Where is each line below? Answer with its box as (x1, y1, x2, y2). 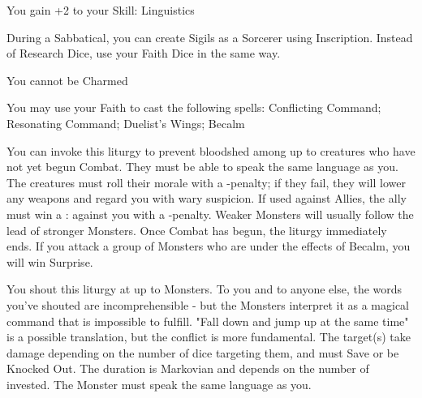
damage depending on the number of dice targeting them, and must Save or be (6, 344, 399, 361)
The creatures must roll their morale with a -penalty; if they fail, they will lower (6, 173, 406, 190)
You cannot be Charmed (6, 71, 128, 88)
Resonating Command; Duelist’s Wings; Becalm (6, 114, 245, 131)
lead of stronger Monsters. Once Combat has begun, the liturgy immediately (6, 221, 387, 238)
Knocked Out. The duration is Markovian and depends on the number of (6, 360, 369, 377)
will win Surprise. (6, 253, 93, 270)
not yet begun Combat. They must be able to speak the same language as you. (6, 158, 398, 175)
